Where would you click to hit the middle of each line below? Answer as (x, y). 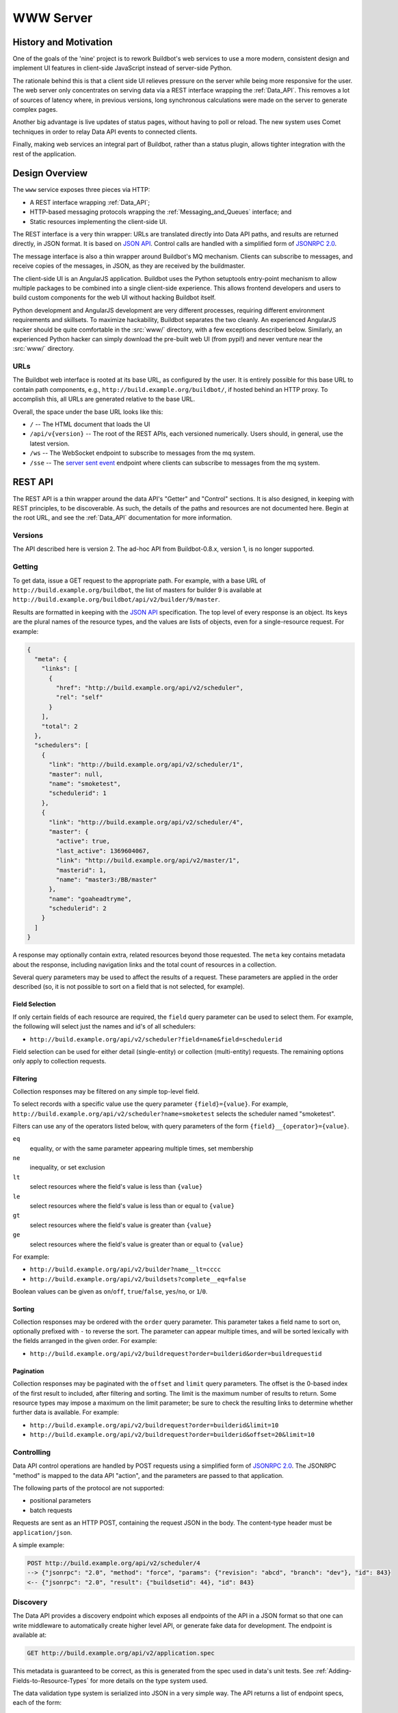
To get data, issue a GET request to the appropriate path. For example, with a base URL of (139, 580)
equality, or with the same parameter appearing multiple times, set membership (142, 1148)
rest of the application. (44, 153)
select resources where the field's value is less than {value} (116, 1187)
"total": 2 (59, 726)
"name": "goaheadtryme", (91, 899)
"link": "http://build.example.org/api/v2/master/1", (148, 861)
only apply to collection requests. (59, 1061)
